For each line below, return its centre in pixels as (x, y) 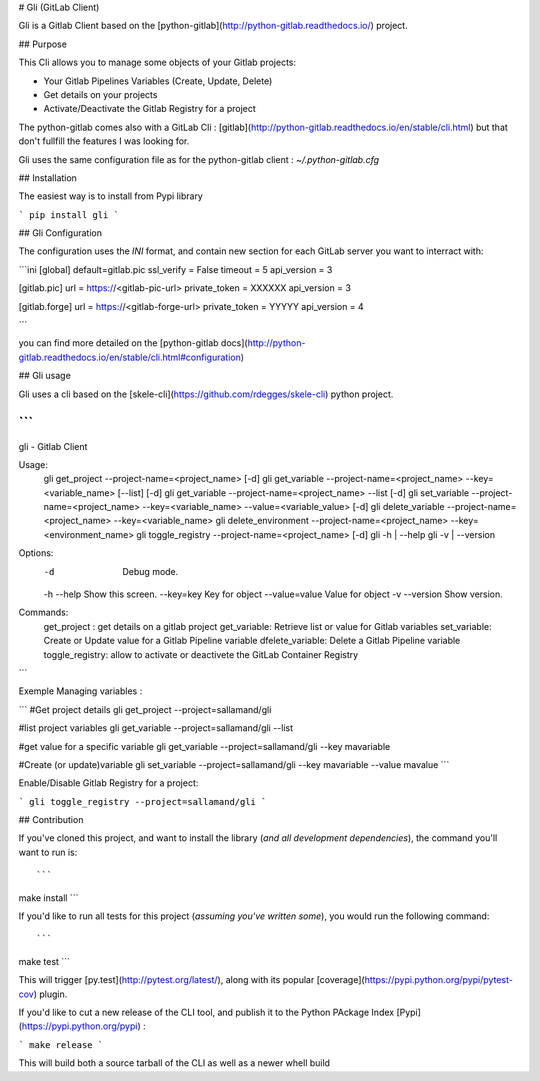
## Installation (47, 177)
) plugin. (50, 994)
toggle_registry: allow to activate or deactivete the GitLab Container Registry (201, 654)
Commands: (43, 612)
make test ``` (44, 961)
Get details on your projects (100, 94)
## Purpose (42, 44)
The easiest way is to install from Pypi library (111, 196)
